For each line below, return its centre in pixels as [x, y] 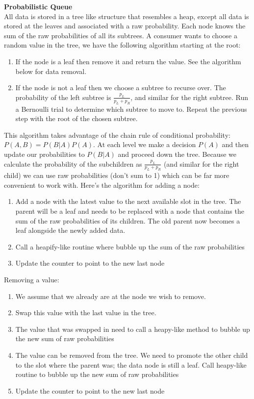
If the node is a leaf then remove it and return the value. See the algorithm [128, 61]
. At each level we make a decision [144, 144]
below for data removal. [51, 71]
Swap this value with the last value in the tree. [86, 312]
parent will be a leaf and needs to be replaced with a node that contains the [130, 211]
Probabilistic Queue [38, 6]
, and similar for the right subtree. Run [189, 97]
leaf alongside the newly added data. [70, 230]
